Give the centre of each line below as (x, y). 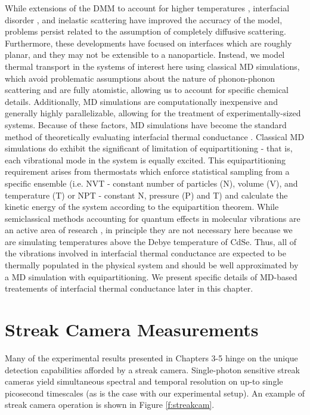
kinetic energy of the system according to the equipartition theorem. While (142, 207)
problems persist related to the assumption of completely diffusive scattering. (146, 31)
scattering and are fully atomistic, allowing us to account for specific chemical (147, 90)
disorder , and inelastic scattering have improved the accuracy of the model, (144, 19)
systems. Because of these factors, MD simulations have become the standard (146, 124)
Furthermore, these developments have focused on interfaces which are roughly (148, 43)
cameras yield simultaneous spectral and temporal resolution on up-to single (144, 381)
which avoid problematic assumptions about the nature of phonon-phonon (140, 78)
